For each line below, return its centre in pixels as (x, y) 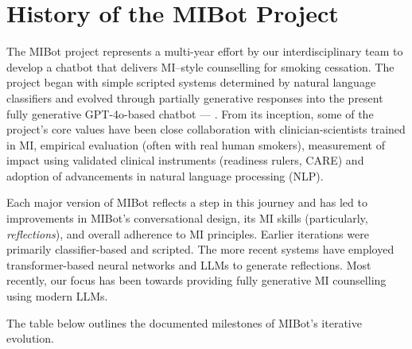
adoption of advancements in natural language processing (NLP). (165, 175)
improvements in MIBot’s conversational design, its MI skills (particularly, (187, 218)
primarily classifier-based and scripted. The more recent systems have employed (200, 249)
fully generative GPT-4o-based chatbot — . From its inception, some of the (190, 113)
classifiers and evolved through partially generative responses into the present (195, 97)
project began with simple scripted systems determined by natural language (191, 82)
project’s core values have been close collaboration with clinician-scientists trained (206, 129)
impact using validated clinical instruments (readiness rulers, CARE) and (185, 160)
